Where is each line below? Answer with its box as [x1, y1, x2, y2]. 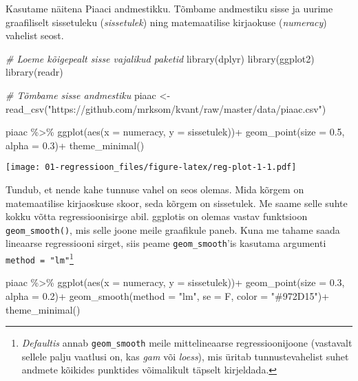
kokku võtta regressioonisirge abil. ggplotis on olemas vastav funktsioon [6, 209, 308, 224]
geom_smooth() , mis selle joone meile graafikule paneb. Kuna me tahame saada [6, 222, 340, 237]
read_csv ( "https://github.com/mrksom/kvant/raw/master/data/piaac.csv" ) [6, 101, 326, 116]
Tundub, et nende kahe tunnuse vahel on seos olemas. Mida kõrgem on [6, 182, 304, 196]
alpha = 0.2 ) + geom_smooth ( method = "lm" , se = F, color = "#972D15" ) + [6, 289, 330, 303]
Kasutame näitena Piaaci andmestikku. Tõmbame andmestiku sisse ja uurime [6, 1, 333, 15]
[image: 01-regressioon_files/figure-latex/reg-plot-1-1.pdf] [6, 162, 297, 173]
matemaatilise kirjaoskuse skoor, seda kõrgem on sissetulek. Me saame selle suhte [6, 195, 348, 210]
